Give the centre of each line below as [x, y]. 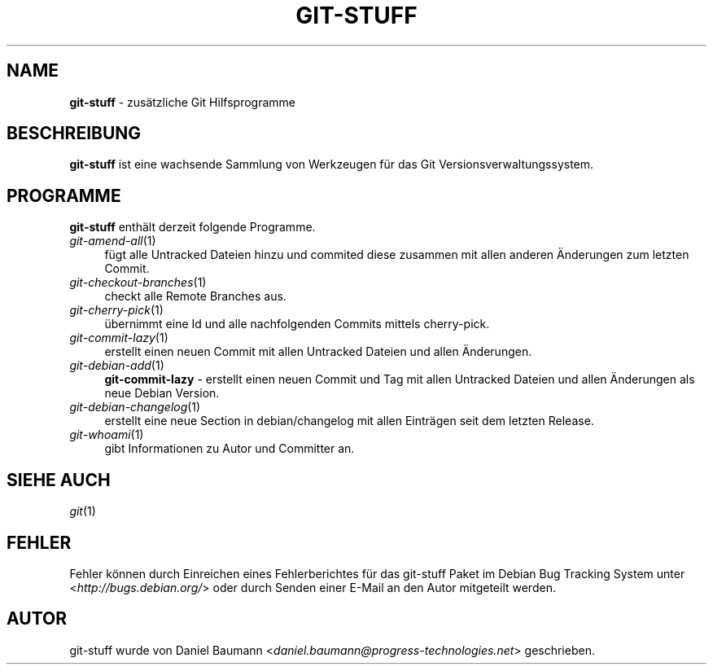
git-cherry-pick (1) [116, 310]
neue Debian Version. [162, 393]
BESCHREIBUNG [74, 134]
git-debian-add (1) [117, 366]
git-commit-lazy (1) [119, 338]
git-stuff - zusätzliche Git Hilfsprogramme [182, 102]
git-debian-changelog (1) [135, 407]
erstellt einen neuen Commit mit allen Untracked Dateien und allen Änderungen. [318, 352]
